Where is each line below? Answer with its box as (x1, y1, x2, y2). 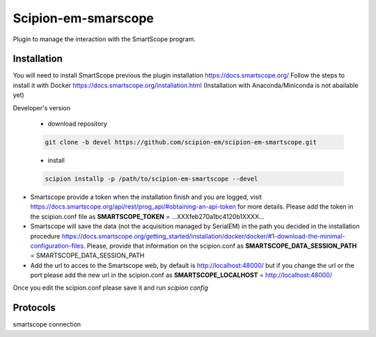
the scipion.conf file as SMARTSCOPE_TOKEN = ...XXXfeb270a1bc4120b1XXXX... (30, 212, 265, 220)
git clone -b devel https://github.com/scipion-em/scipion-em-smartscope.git (45, 138, 317, 146)
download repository (47, 119, 107, 128)
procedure (30, 232, 61, 240)
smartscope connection (13, 320, 81, 329)
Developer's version (13, 103, 71, 112)
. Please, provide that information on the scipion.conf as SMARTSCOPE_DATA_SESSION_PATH (83, 241, 357, 250)
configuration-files (30, 241, 84, 250)
